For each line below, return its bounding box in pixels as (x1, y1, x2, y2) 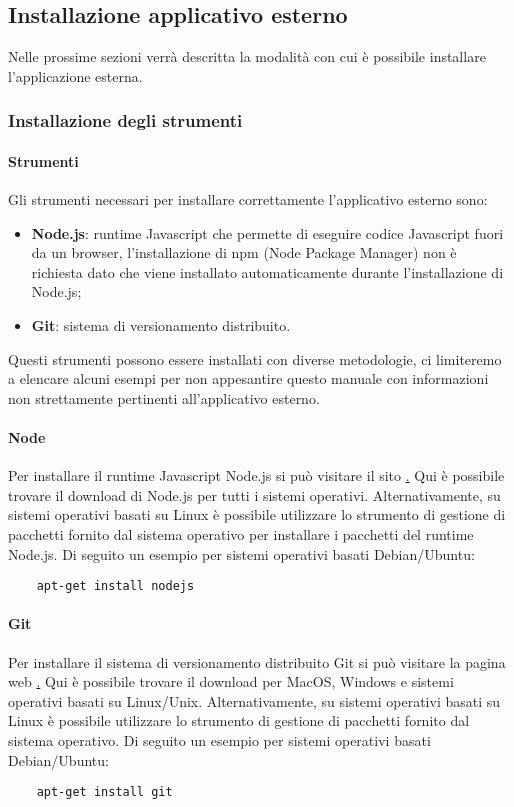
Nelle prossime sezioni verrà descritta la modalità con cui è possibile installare (8, 46, 486, 67)
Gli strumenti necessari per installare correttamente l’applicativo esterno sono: (8, 189, 488, 210)
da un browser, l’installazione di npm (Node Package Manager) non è (31, 242, 457, 263)
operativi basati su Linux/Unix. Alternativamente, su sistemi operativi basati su (8, 690, 501, 711)
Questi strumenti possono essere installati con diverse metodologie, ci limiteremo (8, 348, 502, 369)
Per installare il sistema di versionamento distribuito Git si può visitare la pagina (8, 651, 506, 672)
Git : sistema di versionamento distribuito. (31, 315, 291, 335)
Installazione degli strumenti (8, 108, 243, 133)
